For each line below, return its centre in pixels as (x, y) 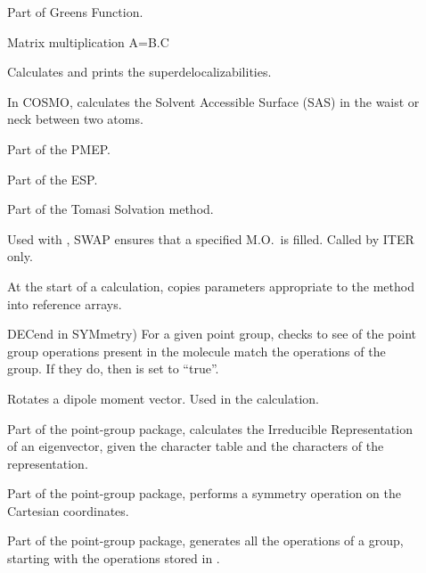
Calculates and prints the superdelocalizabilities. (139, 72)
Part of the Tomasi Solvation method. (111, 209)
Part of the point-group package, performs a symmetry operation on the (204, 493)
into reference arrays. (65, 303)
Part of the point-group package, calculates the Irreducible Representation (210, 428)
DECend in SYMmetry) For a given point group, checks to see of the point (212, 334)
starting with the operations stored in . (114, 558)
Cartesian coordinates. (68, 510)
